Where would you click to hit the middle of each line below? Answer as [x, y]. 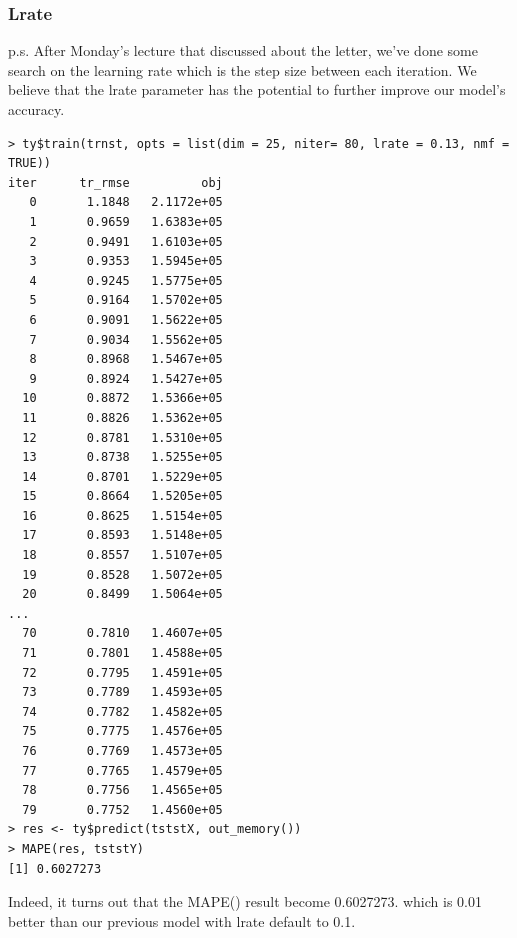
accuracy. [36, 109]
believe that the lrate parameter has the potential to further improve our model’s [257, 89]
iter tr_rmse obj [115, 182]
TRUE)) [29, 163]
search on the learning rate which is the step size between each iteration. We [242, 69]
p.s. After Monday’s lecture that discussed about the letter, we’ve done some [243, 50]
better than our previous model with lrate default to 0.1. [182, 920]
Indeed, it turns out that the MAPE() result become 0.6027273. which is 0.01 [245, 901]
